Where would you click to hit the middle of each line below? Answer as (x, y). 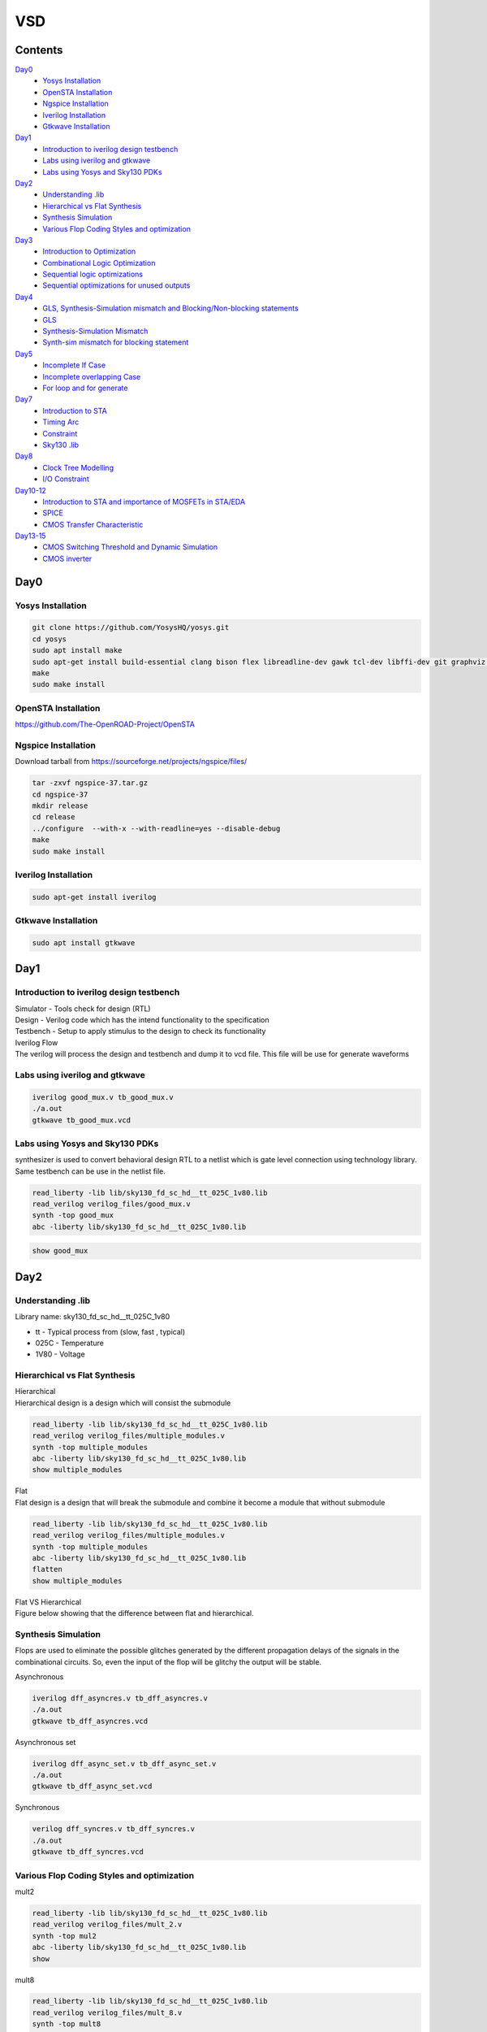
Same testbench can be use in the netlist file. (91, 1171)
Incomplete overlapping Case (92, 376)
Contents (39, 50)
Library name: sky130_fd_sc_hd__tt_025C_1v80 (93, 1317)
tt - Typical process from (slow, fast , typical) (110, 1331)
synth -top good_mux (73, 1216)
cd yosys (50, 639)
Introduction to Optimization (89, 251)
